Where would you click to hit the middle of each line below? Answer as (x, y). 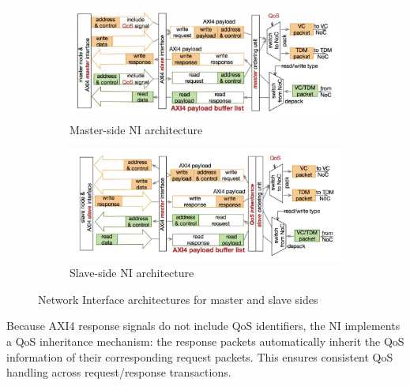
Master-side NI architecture (136, 129)
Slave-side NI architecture (132, 273)
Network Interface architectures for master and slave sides (178, 299)
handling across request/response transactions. (119, 372)
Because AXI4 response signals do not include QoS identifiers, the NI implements (203, 326)
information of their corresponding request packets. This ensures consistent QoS (200, 356)
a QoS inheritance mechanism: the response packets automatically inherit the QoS (205, 341)
